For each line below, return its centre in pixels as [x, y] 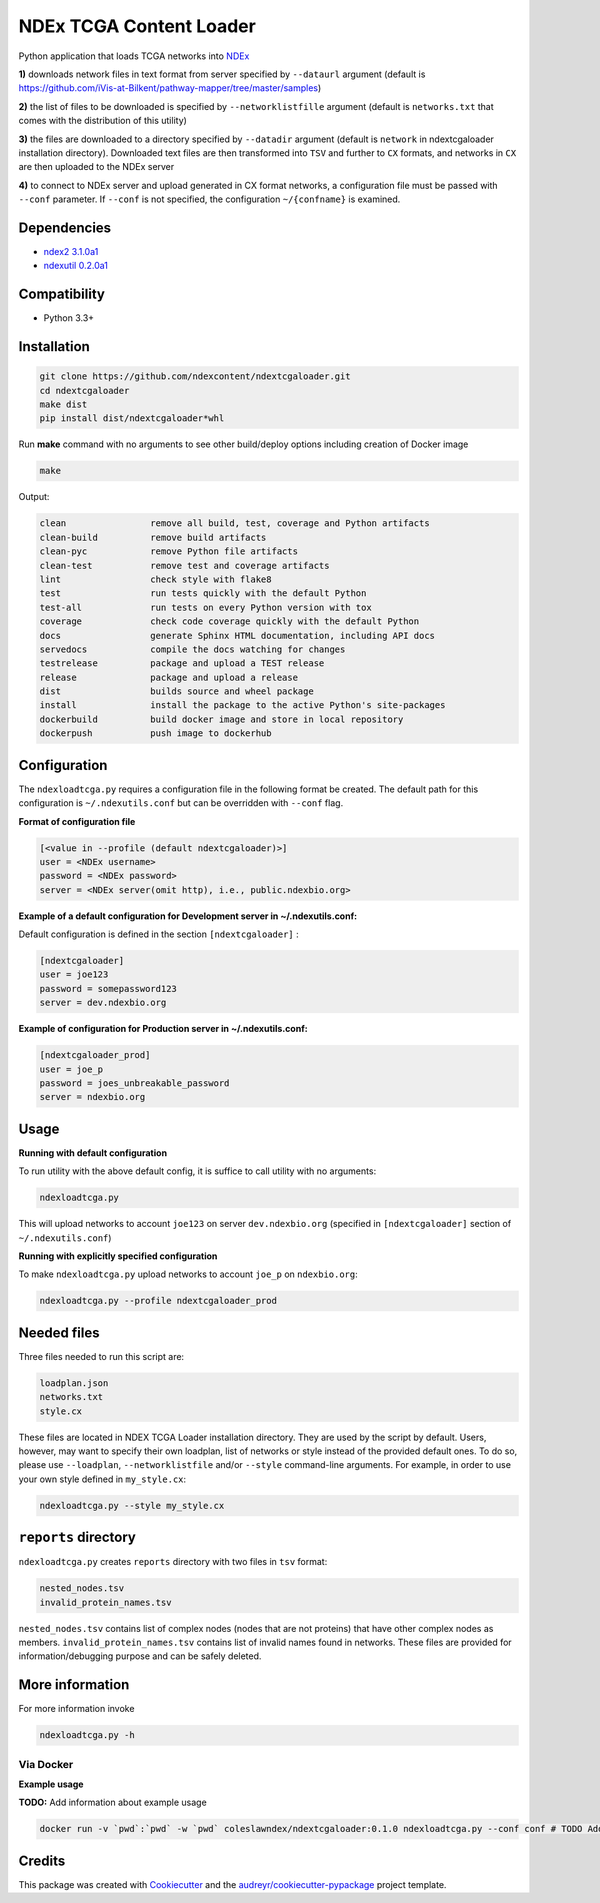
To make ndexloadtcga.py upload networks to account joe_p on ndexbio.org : [188, 1274]
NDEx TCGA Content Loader [137, 26]
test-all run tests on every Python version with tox [205, 607]
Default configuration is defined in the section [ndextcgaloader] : [158, 934]
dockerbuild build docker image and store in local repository [221, 719]
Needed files [59, 1332]
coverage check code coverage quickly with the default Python [229, 621]
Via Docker [46, 1764]
